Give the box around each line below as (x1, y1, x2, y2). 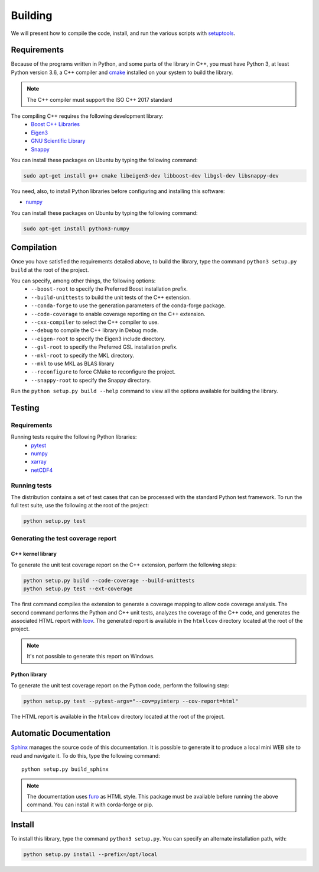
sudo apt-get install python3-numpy (23, 225, 130, 232)
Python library (11, 671, 47, 678)
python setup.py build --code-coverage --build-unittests (23, 577, 195, 584)
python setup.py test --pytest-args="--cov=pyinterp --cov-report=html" (23, 697, 239, 704)
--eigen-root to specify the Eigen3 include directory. (31, 335, 165, 342)
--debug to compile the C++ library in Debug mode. (31, 327, 158, 334)
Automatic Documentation (11, 728, 110, 738)
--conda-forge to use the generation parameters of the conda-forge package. (31, 302, 226, 309)
